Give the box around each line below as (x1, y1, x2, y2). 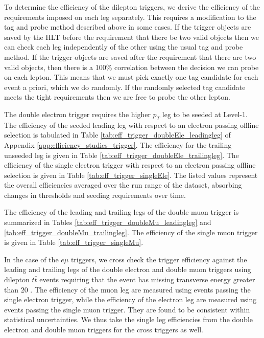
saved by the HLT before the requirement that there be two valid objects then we (4, 31, 259, 42)
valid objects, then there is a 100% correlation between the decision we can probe (4, 61, 259, 72)
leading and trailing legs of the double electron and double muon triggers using (4, 264, 251, 275)
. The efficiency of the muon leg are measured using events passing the (30, 284, 251, 295)
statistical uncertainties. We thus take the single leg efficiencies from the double (4, 314, 253, 325)
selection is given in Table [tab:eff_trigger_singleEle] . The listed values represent (4, 169, 258, 180)
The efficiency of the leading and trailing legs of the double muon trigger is (4, 207, 239, 217)
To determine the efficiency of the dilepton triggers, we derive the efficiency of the (4, 2, 260, 12)
